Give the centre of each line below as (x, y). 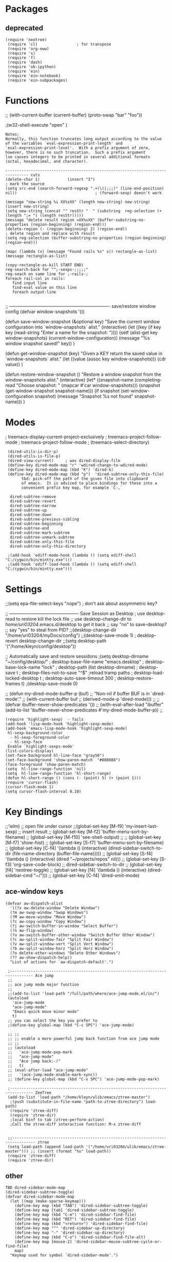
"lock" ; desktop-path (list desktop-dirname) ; (90, 667)
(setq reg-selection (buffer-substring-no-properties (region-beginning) (86, 238)
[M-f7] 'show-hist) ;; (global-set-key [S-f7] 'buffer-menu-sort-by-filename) (85, 842)
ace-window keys (34, 892)
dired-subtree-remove (33, 497)
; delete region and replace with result (50, 233)
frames (13, 683)
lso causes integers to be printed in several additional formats (78, 157)
